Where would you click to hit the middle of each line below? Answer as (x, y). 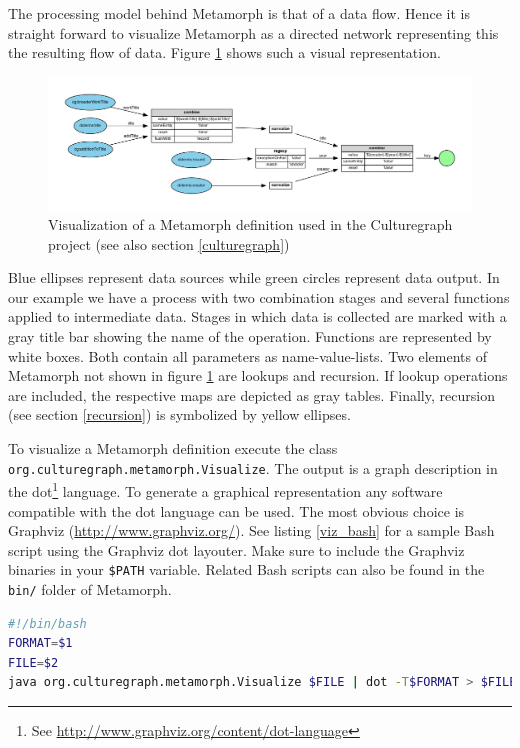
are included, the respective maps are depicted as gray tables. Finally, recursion (251, 394)
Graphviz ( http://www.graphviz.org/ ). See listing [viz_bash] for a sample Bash (251, 530)
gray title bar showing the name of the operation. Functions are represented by (250, 336)
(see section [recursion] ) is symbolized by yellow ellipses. (179, 414)
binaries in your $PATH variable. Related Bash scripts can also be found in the (246, 569)
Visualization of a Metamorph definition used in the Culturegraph (250, 224)
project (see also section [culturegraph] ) (169, 243)
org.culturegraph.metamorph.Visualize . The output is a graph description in (253, 467)
